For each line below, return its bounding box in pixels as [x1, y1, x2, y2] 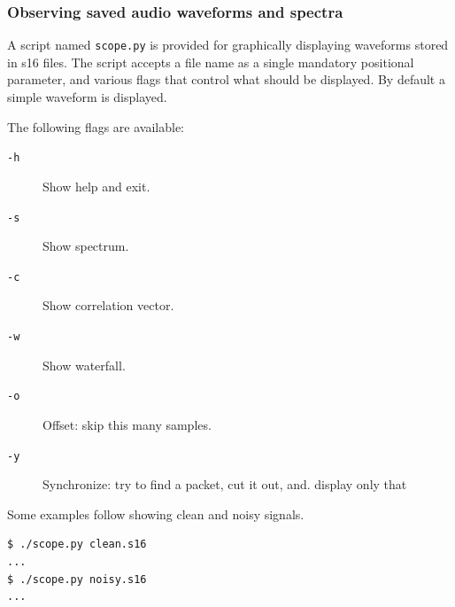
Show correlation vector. [42, 296, 174, 315]
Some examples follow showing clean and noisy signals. [7, 504, 305, 523]
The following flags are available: [7, 117, 185, 136]
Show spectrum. [42, 237, 129, 255]
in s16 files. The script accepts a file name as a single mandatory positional [7, 52, 414, 71]
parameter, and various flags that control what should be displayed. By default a [7, 70, 445, 89]
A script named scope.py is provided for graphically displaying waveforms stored [7, 35, 449, 54]
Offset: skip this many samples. [42, 415, 212, 433]
